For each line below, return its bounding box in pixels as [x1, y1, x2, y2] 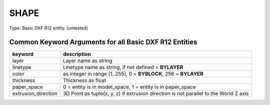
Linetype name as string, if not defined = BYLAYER [62, 64, 183, 71]
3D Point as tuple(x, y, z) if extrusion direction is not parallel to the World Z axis [62, 90, 249, 97]
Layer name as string [62, 57, 112, 64]
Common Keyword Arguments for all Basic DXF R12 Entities [9, 38, 197, 46]
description [62, 50, 91, 57]
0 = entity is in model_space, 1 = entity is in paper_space [62, 83, 196, 90]
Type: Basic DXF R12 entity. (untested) [9, 25, 88, 31]
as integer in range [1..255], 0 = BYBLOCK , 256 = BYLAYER [62, 70, 203, 77]
